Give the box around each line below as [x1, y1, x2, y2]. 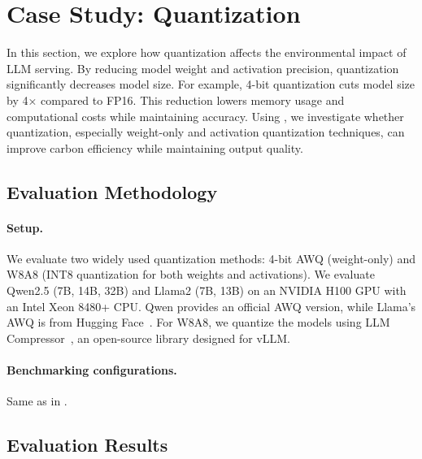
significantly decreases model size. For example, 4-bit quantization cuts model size [7, 76, 415, 93]
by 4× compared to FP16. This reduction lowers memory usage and [7, 91, 345, 108]
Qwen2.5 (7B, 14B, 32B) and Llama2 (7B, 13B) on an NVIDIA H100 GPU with [7, 282, 407, 299]
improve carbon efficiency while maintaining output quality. [7, 139, 303, 156]
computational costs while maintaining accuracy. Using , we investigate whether [7, 107, 404, 124]
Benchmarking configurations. [7, 362, 177, 379]
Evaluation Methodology [7, 179, 218, 204]
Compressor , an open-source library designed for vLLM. [7, 329, 291, 346]
